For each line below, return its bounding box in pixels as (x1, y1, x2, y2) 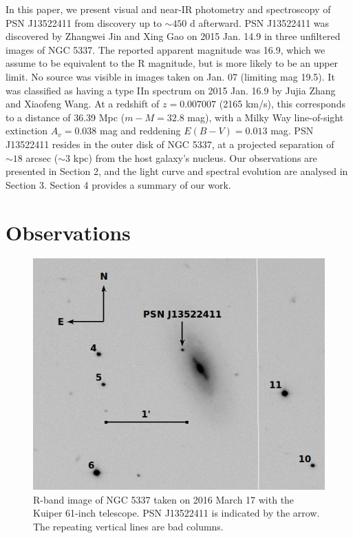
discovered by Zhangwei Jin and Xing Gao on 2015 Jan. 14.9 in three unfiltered (6, 29, 341, 43)
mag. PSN (270, 123, 314, 138)
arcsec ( (25, 150, 58, 165)
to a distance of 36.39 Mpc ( (6, 110, 125, 124)
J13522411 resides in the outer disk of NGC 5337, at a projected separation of (6, 136, 334, 151)
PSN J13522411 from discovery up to (6, 15, 162, 30)
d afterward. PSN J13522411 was (190, 15, 330, 30)
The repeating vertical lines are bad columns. (33, 519, 224, 533)
